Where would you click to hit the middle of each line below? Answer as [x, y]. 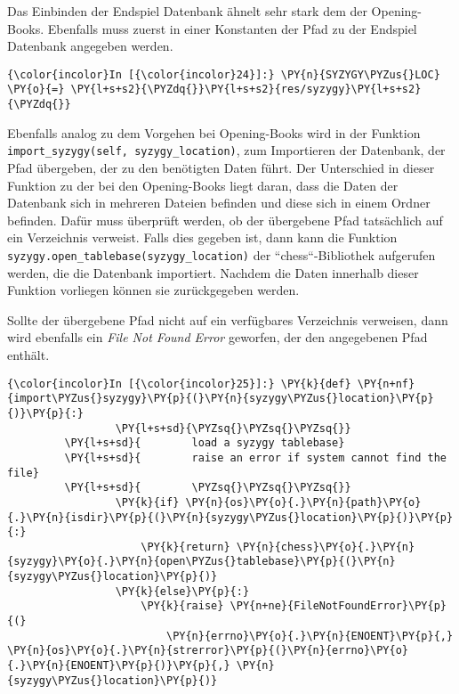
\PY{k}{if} [147, 502]
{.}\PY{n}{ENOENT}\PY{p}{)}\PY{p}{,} [119, 666]
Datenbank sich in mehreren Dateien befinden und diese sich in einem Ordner [219, 203]
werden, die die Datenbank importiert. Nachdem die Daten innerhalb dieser [213, 272]
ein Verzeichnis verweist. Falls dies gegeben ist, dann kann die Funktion [202, 237]
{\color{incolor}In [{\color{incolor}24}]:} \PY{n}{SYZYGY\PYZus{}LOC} [224, 74]
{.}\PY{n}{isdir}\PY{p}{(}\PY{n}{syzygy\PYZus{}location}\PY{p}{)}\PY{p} [230, 517]
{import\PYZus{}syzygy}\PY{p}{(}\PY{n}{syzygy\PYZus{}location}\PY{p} [221, 399]
